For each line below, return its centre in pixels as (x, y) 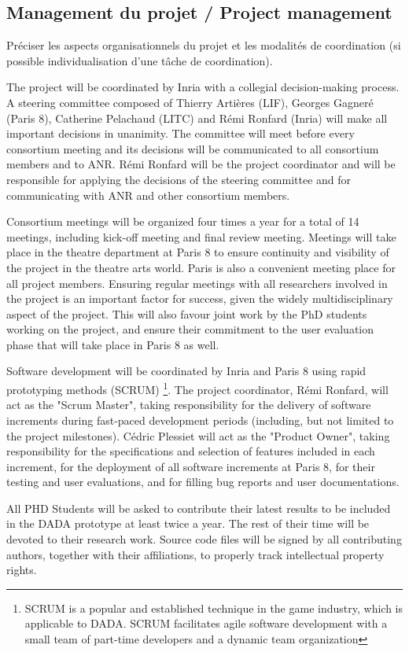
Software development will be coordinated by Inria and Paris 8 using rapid (186, 371)
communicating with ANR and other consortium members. (148, 195)
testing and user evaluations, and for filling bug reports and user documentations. (203, 482)
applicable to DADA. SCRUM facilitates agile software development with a (206, 623)
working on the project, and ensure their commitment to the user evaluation (190, 329)
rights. (22, 570)
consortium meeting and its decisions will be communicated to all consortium (193, 148)
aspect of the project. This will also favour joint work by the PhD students (187, 313)
